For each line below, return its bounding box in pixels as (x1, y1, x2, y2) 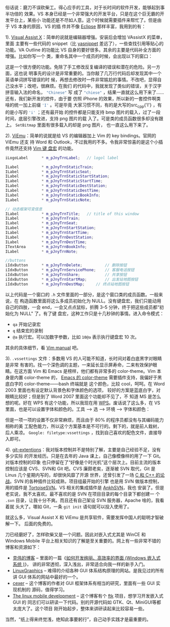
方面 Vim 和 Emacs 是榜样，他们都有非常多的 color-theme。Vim (22, 368, 156, 374)
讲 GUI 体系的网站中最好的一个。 (12, 574, 81, 580)
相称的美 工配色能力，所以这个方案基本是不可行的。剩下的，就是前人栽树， (5, 423, 162, 429)
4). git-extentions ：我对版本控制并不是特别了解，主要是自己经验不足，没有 (5, 446, 161, 452)
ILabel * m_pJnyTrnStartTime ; (5, 230, 90, 236)
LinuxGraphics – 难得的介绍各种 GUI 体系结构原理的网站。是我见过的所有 (12, 567, 164, 573)
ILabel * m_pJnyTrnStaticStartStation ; (5, 174, 110, 179)
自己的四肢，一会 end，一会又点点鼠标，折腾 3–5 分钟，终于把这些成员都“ (5, 304, 159, 310)
